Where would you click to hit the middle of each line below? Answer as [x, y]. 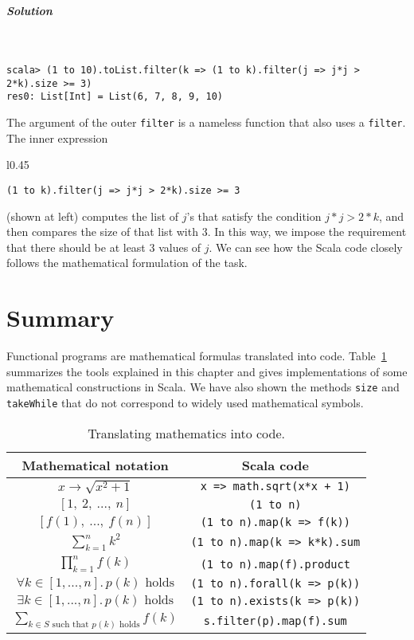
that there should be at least [76, 247]
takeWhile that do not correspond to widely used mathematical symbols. [185, 402]
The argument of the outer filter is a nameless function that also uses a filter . [206, 122]
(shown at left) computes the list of [93, 216]
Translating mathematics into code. [186, 433]
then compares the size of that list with [102, 232]
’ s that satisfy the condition [254, 216]
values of [180, 247]
